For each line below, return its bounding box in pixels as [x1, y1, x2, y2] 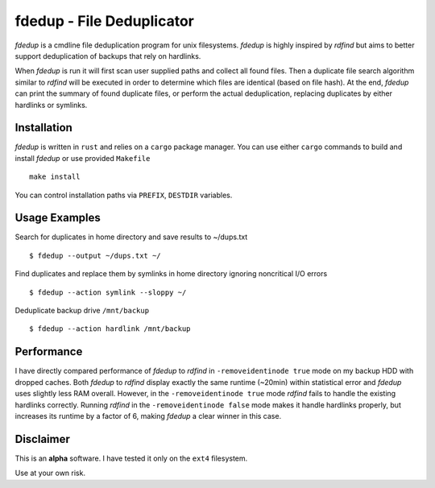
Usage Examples [14, 211, 101, 225]
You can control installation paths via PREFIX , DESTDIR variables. [14, 190, 233, 200]
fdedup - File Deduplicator [14, 12, 195, 30]
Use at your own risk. [14, 468, 86, 478]
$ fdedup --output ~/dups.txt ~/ [29, 250, 161, 260]
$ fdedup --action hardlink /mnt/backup [29, 325, 191, 333]
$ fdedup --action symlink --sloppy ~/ [29, 287, 187, 297]
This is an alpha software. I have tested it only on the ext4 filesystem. [14, 453, 248, 463]
